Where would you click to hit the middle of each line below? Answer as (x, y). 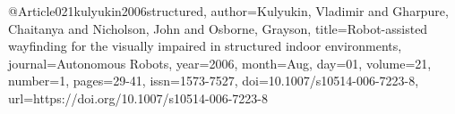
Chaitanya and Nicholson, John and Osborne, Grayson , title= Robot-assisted (218, 28)
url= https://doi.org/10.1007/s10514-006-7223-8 (138, 98)
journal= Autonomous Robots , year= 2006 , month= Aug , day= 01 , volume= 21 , (220, 63)
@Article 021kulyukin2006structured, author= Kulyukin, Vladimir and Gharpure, (228, 11)
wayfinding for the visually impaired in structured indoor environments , (205, 46)
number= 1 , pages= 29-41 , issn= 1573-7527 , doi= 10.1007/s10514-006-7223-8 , (214, 81)
